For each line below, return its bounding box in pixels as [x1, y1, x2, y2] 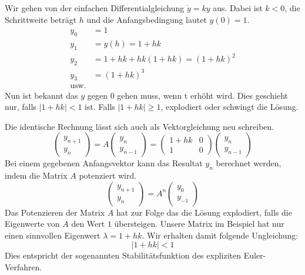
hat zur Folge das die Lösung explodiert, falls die [116, 206, 292, 218]
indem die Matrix [5, 169, 68, 182]
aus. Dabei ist [213, 2, 263, 14]
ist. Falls [85, 100, 115, 113]
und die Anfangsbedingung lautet [86, 13, 207, 25]
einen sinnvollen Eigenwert [5, 229, 100, 241]
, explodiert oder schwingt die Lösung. [160, 100, 299, 113]
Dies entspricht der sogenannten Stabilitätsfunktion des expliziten [5, 249, 242, 261]
